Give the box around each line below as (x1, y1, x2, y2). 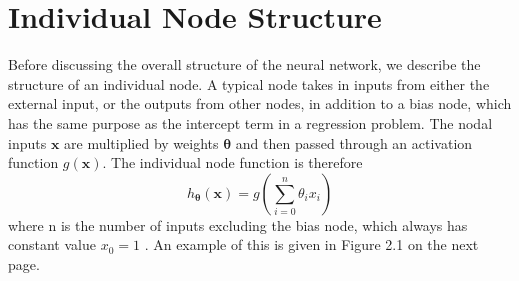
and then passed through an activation (235, 132, 473, 153)
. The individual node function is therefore (102, 152, 363, 173)
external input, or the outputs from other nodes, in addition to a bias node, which (8, 93, 512, 114)
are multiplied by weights (64, 132, 219, 153)
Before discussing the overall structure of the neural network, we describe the (8, 54, 481, 75)
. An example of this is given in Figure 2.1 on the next (144, 234, 479, 255)
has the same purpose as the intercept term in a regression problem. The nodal (8, 112, 493, 133)
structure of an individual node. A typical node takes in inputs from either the (8, 73, 490, 94)
